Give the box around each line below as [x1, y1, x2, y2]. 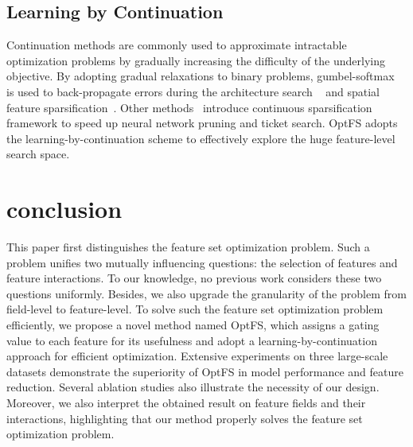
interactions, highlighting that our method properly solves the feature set [6, 410, 363, 426]
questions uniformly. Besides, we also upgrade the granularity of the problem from [6, 285, 407, 301]
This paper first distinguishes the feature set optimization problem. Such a [6, 239, 370, 255]
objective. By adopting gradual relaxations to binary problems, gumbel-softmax [6, 68, 395, 84]
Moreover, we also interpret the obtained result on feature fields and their [6, 395, 366, 411]
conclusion [6, 192, 123, 225]
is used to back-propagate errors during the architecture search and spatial [6, 83, 380, 99]
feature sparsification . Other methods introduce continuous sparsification [6, 99, 372, 115]
